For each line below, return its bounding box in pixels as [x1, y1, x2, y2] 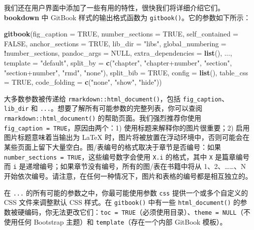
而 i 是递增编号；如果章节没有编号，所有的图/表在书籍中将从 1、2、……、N [4, 161, 246, 171]
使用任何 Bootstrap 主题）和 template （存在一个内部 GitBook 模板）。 [4, 216, 227, 227]
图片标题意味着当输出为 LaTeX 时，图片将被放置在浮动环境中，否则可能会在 [4, 132, 250, 142]
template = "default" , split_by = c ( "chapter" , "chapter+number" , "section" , [4, 58, 232, 68]
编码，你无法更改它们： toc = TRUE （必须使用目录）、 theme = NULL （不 [24, 206, 251, 217]
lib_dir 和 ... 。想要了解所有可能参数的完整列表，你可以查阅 [4, 103, 202, 113]
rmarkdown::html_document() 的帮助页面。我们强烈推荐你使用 [4, 113, 201, 123]
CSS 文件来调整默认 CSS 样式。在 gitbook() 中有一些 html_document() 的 [4, 197, 240, 207]
